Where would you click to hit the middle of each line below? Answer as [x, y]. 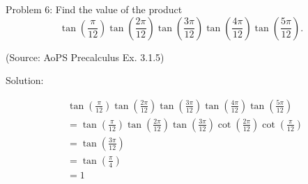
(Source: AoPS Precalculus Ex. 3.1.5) [85, 57]
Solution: [25, 80]
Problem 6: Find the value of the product [94, 9]
